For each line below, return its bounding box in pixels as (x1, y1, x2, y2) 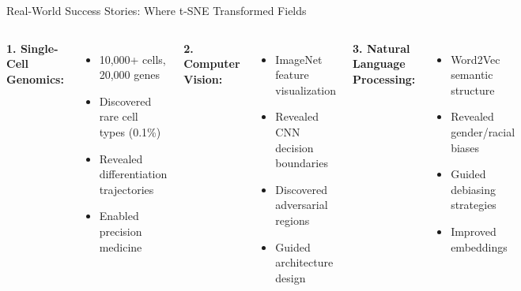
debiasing (451, 181, 496, 197)
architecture (275, 254, 334, 270)
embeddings (451, 238, 508, 255)
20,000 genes (99, 66, 160, 83)
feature (275, 66, 309, 83)
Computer (183, 55, 240, 72)
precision (99, 222, 142, 239)
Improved (451, 222, 496, 239)
